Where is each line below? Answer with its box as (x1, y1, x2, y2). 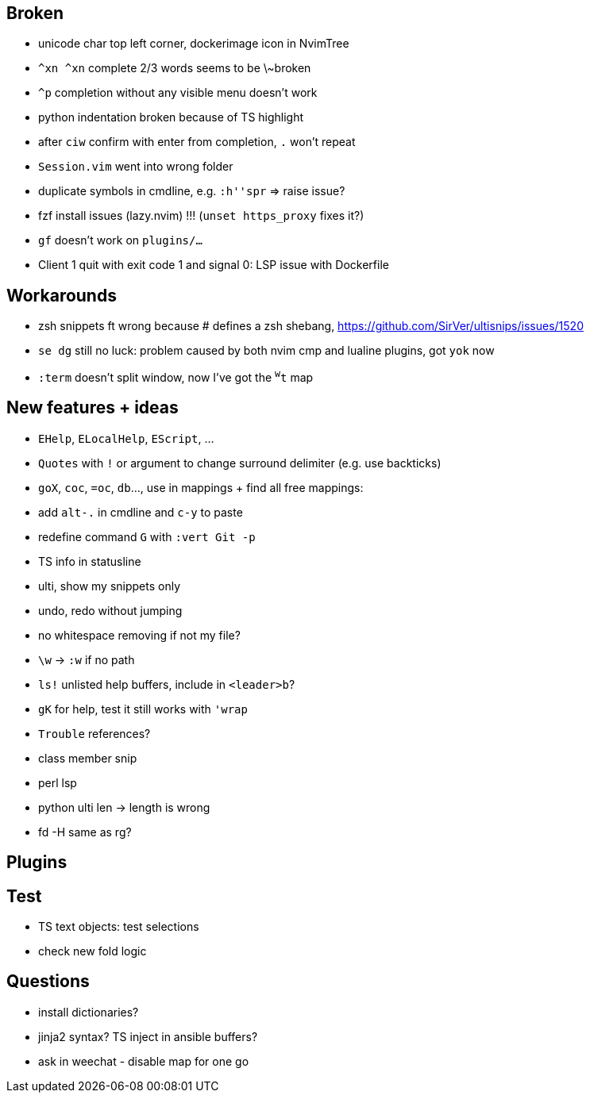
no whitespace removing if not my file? (38, 628, 241, 642)
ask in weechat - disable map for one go (38, 1054, 249, 1068)
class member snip (38, 751, 137, 765)
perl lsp (38, 775, 77, 790)
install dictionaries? (38, 1005, 139, 1019)
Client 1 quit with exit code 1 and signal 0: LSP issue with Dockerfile (38, 258, 389, 272)
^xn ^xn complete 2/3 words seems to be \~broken (38, 61, 311, 75)
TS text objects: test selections (38, 920, 199, 934)
